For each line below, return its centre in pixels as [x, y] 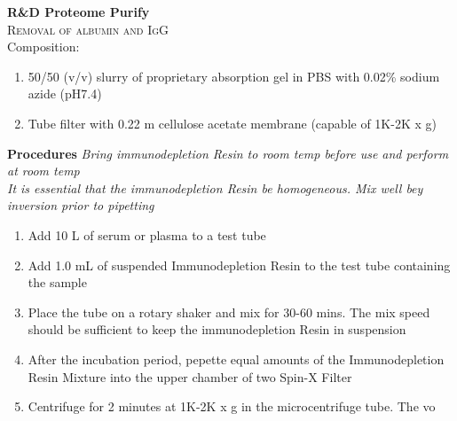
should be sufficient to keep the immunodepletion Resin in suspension [217, 329]
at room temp [43, 171]
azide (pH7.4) [65, 94]
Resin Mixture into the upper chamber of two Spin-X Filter [190, 376]
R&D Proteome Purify [79, 12]
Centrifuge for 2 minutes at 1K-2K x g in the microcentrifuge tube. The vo [232, 406]
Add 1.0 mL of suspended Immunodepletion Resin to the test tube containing [239, 265]
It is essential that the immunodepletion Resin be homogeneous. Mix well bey [215, 187]
